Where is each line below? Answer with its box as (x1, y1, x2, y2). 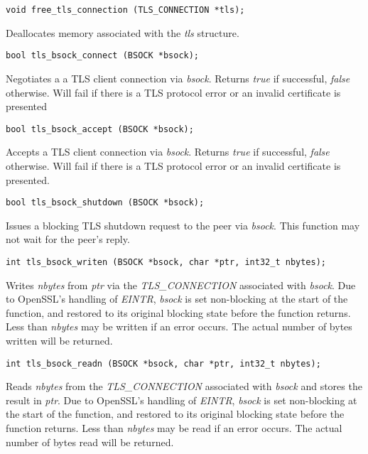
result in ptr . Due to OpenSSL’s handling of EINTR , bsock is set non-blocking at (6, 392, 357, 407)
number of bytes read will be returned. (6, 434, 174, 449)
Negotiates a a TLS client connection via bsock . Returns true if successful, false (6, 70, 350, 85)
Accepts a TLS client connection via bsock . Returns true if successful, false (6, 144, 330, 159)
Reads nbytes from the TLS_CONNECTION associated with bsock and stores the (6, 379, 362, 394)
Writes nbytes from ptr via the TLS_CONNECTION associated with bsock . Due (6, 277, 356, 292)
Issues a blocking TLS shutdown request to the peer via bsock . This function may (6, 217, 360, 232)
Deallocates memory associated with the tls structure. (6, 25, 239, 40)
